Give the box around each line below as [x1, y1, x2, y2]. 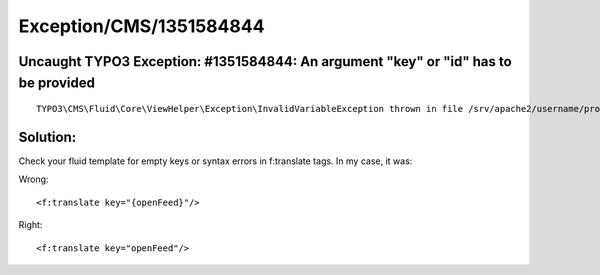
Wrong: [18, 173, 49, 185]
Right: [18, 219, 43, 231]
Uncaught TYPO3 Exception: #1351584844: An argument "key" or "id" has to [18, 53, 512, 70]
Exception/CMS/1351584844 [18, 15, 265, 37]
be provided [18, 74, 95, 91]
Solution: [18, 128, 77, 145]
